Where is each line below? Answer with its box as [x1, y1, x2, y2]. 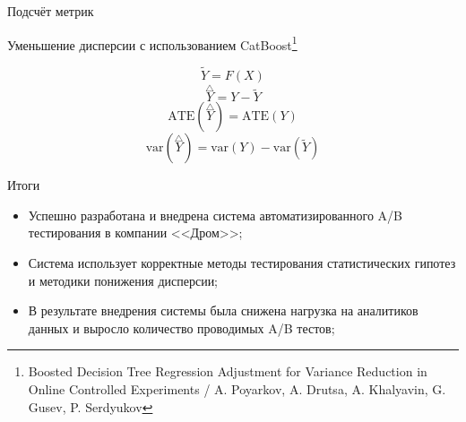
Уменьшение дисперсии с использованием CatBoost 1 [7, 32, 298, 54]
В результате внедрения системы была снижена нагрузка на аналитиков [28, 301, 419, 320]
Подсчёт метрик [7, 2, 94, 20]
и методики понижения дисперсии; [28, 271, 219, 289]
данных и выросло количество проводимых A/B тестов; [28, 318, 335, 337]
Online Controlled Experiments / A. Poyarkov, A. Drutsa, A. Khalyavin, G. [28, 380, 446, 399]
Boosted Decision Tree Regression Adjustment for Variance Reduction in [28, 362, 427, 381]
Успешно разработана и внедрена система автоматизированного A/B [28, 205, 403, 224]
